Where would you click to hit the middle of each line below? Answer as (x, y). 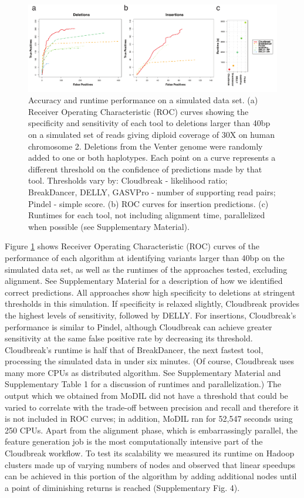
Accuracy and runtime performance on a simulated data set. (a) (143, 100)
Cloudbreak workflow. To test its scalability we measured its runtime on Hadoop (150, 453)
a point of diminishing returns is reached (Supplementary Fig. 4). (122, 487)
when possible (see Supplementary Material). (109, 226)
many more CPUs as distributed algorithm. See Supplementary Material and (143, 372)
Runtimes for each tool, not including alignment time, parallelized (147, 215)
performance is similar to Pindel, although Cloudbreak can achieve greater (139, 326)
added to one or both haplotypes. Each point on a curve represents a (152, 157)
